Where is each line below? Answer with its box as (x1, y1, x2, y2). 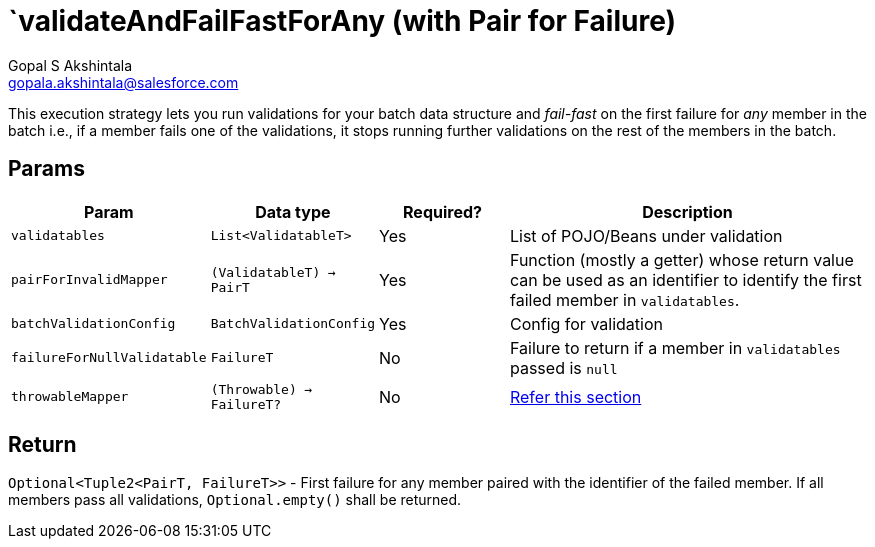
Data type (255, 201, 331, 222)
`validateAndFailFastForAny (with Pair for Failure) (8, 4, 677, 38)
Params (8, 156, 85, 182)
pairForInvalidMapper (11, 272, 168, 288)
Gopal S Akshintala (8, 56, 133, 74)
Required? (403, 201, 482, 222)
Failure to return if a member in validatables (509, 337, 841, 358)
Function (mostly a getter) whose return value (509, 249, 854, 270)
